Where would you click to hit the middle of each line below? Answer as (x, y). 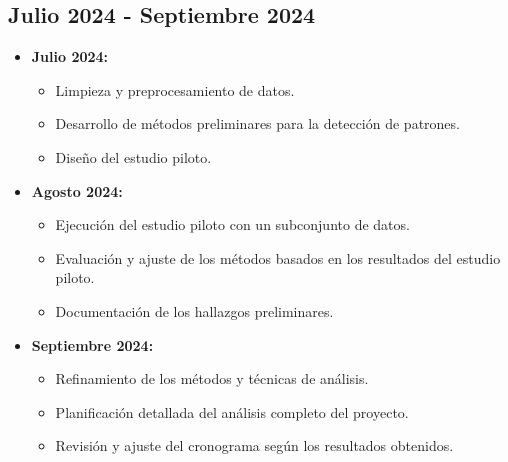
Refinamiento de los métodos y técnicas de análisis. (212, 378)
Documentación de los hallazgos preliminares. (194, 310)
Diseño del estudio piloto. (133, 156)
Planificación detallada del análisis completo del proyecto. (232, 411)
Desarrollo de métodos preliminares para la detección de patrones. (257, 123)
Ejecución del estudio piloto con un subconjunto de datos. (232, 224)
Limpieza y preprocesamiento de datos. (175, 89)
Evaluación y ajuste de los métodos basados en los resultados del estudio (278, 257)
